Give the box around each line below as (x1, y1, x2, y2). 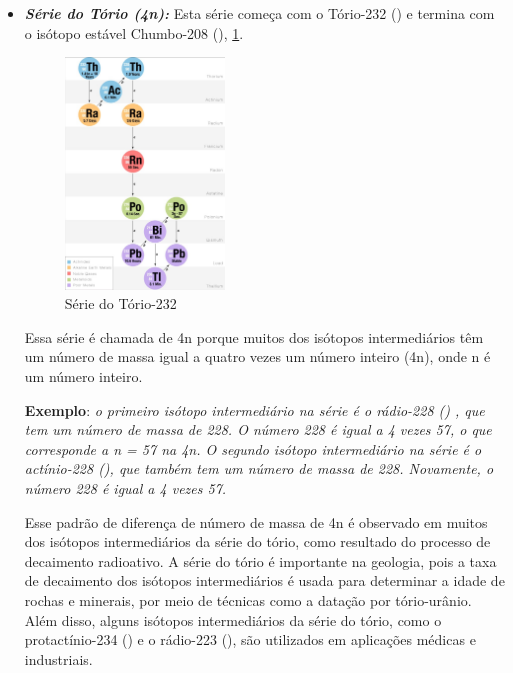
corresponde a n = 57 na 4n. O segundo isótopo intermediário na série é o (24, 438, 482, 459)
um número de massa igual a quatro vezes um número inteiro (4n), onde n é (24, 346, 491, 367)
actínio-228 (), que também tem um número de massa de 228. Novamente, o (24, 458, 494, 479)
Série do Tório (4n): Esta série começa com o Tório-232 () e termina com (24, 3, 495, 23)
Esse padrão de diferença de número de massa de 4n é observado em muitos (24, 511, 488, 532)
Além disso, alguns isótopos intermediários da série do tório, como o (24, 609, 442, 630)
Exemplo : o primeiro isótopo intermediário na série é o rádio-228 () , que (24, 399, 485, 420)
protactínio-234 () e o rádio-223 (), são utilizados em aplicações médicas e (24, 629, 476, 650)
